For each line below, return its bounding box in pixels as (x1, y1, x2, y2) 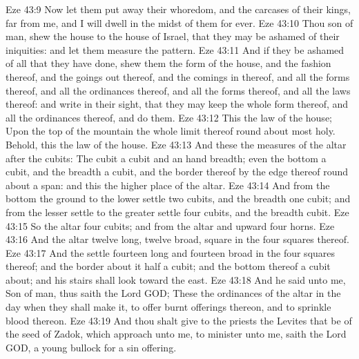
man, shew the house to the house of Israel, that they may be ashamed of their (6, 29, 340, 43)
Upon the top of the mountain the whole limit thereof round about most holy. (6, 124, 336, 138)
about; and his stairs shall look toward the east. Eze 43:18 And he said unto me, (6, 272, 346, 287)
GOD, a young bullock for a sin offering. (6, 340, 177, 354)
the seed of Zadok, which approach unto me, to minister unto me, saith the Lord (6, 327, 347, 341)
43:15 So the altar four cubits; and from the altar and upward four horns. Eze (6, 218, 335, 233)
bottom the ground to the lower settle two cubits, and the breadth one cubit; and (6, 191, 351, 206)
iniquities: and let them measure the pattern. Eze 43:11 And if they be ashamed (6, 42, 345, 57)
